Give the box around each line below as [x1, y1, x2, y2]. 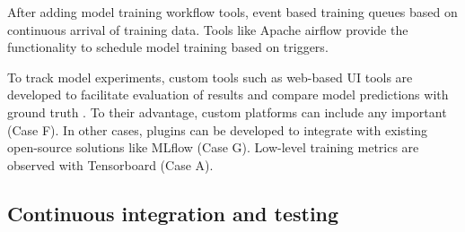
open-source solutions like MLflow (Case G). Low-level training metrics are [7, 138, 419, 157]
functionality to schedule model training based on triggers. [7, 38, 329, 56]
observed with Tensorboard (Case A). [7, 155, 214, 174]
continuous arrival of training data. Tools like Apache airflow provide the [7, 20, 408, 39]
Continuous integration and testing [7, 199, 339, 227]
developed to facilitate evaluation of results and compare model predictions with [7, 85, 449, 104]
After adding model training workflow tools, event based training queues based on [7, 3, 458, 21]
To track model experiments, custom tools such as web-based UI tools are [7, 67, 413, 86]
